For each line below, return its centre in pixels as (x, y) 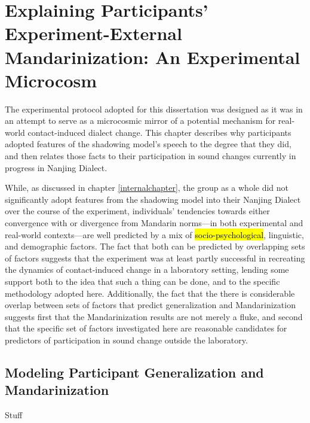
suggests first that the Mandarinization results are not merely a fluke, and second (154, 316)
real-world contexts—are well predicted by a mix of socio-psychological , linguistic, (154, 234)
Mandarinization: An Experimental (153, 57)
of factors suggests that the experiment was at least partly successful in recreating (155, 258)
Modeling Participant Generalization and (134, 372)
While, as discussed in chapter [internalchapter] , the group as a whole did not (147, 188)
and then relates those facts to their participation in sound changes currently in (151, 156)
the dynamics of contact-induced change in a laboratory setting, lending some (147, 270)
